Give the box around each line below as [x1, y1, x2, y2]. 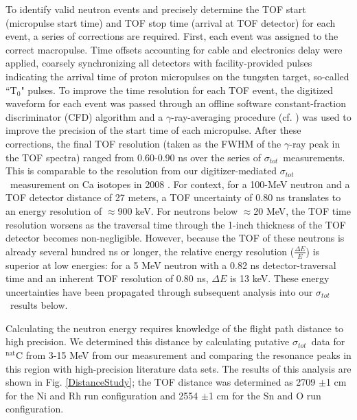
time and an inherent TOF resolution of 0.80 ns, [5, 271, 209, 285]
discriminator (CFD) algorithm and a [5, 109, 163, 124]
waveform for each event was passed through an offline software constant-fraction [5, 96, 346, 110]
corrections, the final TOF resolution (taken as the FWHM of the [5, 136, 281, 150]
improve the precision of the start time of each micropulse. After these [5, 123, 301, 137]
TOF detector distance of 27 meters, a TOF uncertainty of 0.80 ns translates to [5, 190, 341, 205]
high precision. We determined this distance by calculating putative [5, 334, 290, 349]
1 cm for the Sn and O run [208, 388, 321, 402]
